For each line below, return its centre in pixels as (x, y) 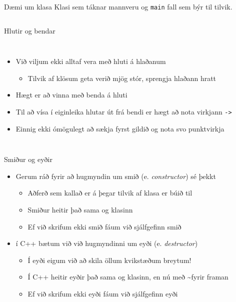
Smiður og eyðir (28, 159)
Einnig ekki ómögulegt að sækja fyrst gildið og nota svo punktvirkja (120, 128)
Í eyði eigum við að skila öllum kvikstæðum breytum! (109, 260)
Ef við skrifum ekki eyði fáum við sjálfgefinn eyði (103, 294)
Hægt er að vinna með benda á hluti (71, 95)
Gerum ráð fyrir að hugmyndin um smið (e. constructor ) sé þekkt (116, 176)
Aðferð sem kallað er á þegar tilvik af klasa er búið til (110, 193)
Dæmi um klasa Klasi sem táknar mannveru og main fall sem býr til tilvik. (118, 6)
